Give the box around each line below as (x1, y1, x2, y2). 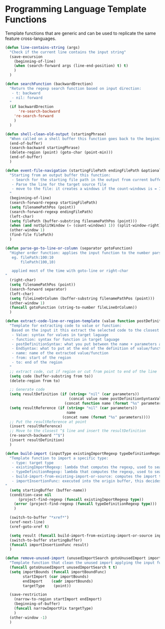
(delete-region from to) (9, 378, 60, 383)
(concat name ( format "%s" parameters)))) (62, 414, 151, 420)
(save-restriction (9, 592, 48, 597)
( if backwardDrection (9, 105, 54, 110)
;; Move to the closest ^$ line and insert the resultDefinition (9, 428, 146, 434)
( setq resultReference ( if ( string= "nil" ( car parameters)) (9, 406, 137, 410)
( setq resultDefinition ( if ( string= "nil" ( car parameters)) (9, 392, 139, 397)
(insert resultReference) (9, 424, 63, 429)
